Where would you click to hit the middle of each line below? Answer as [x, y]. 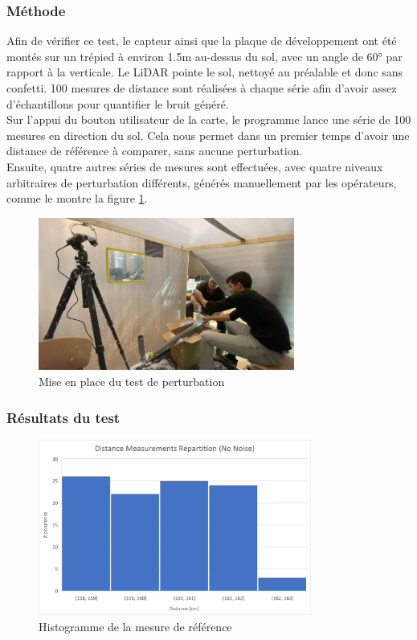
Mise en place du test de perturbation [132, 382]
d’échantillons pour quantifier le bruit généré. [118, 103]
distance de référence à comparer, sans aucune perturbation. [155, 151]
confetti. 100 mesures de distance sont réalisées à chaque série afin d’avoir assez [202, 88]
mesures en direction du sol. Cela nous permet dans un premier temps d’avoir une [208, 135]
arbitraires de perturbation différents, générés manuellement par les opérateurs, [202, 182]
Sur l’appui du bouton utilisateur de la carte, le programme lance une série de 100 [209, 119]
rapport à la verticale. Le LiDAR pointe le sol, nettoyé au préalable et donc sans [205, 72]
